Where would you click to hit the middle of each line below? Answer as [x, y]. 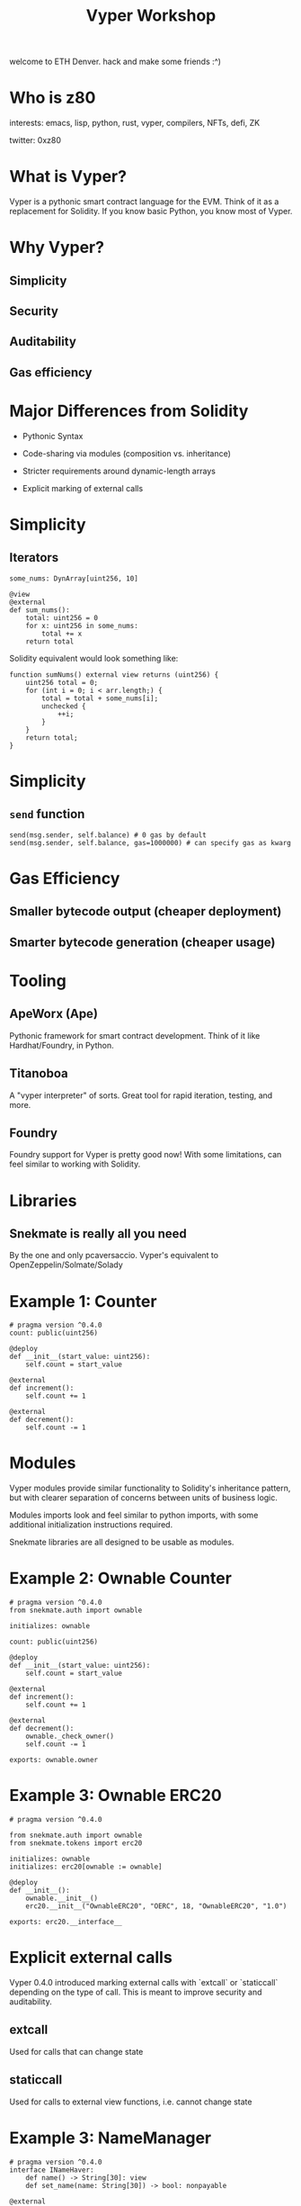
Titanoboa [39, 1073]
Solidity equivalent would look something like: [94, 658]
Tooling [38, 981]
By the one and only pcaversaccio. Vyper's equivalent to [114, 1256]
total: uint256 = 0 [62, 617]
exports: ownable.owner [54, 1760]
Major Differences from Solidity [129, 411]
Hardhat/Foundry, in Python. [62, 1045]
